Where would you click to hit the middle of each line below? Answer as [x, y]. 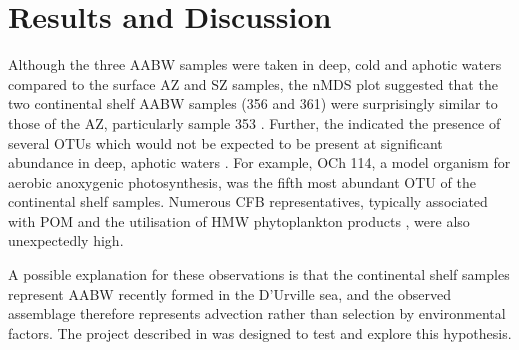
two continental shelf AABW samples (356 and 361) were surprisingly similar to [253, 103]
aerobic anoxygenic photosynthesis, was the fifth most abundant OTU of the [242, 181]
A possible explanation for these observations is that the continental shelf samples [259, 274]
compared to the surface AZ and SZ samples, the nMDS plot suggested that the [253, 83]
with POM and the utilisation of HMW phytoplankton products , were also [239, 220]
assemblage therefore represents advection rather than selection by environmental [257, 313]
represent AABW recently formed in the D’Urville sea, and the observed [230, 293]
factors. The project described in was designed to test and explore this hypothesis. [260, 332]
